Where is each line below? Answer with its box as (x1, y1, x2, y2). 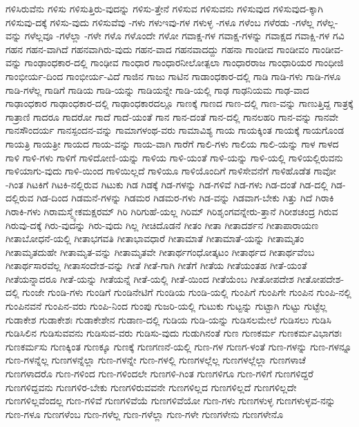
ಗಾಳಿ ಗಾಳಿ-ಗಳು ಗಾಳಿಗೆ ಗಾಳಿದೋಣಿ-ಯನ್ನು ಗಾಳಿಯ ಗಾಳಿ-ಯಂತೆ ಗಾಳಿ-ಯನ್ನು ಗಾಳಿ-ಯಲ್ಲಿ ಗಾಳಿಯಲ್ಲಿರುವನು (6, 150, 343, 164)
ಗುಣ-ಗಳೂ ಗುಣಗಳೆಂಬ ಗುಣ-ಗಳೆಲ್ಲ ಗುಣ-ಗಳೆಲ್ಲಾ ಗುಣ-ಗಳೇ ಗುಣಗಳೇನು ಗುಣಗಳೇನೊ (6, 406, 284, 421)
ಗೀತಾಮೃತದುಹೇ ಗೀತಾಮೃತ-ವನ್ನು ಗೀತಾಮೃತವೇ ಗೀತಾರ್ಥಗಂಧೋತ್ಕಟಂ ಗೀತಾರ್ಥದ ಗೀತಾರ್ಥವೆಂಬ (6, 244, 315, 259)
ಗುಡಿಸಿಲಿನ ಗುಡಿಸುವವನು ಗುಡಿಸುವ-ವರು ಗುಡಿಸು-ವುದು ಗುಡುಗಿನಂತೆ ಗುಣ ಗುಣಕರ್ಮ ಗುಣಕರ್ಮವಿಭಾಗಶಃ (6, 326, 342, 340)
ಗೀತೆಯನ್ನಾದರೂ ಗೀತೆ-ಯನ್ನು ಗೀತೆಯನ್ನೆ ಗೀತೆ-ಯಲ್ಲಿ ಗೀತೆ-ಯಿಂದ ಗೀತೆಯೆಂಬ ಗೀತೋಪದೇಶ (6, 271, 294, 286)
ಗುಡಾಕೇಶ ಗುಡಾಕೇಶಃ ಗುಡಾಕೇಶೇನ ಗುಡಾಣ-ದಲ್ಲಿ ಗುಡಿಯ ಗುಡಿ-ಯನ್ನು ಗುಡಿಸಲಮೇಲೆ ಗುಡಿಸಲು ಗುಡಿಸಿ (6, 312, 332, 326)
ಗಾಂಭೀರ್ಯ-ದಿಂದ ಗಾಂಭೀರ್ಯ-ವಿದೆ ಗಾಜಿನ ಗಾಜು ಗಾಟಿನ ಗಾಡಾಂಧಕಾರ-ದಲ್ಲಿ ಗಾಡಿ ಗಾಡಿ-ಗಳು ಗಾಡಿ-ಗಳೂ (6, 68, 341, 83)
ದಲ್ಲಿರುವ (6, 190, 34, 205)
